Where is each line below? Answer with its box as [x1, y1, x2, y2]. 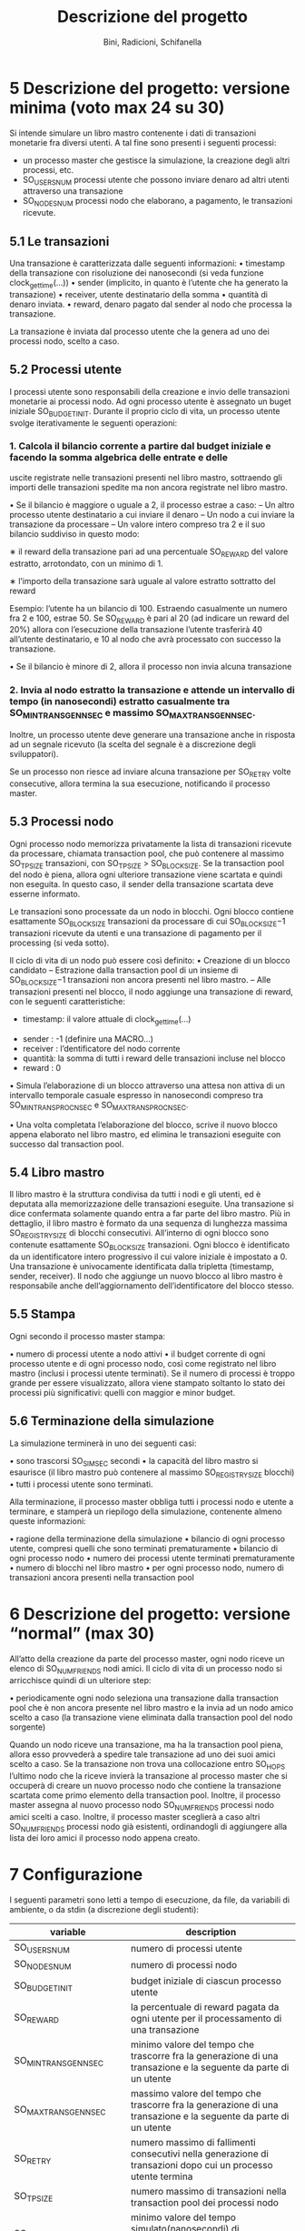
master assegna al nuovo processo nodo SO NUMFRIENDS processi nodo [9, 1799, 275, 1812]
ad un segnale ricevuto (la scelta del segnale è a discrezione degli [9, 739, 257, 750]
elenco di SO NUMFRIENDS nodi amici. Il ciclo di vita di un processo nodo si [9, 1663, 283, 1676]
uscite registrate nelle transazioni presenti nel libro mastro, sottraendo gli [9, 471, 283, 483]
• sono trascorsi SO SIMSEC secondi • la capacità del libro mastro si [9, 1455, 259, 1469]
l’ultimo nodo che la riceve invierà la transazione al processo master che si [9, 1770, 288, 1781]
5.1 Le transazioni [9, 234, 110, 249]
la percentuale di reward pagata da [130, 2000, 280, 2013]
